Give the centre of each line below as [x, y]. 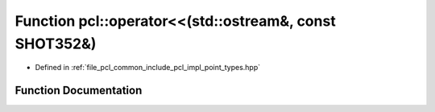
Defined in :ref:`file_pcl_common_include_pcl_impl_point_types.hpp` [148, 68]
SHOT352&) [56, 44]
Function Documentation [79, 91]
